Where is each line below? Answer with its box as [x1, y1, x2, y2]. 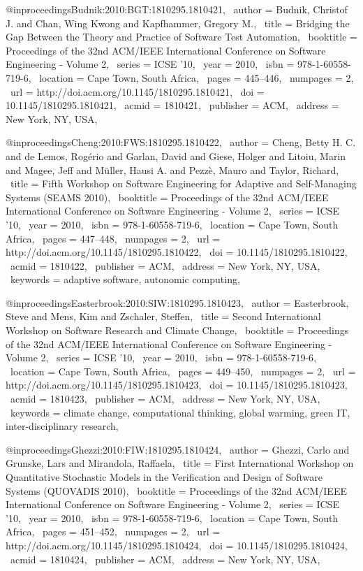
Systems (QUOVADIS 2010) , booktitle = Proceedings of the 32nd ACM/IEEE [6, 483, 347, 498]
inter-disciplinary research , [6, 419, 119, 433]
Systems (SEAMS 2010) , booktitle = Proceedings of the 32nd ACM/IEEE [6, 189, 329, 204]
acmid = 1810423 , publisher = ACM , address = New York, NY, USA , [10, 391, 320, 406]
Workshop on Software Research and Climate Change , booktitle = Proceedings [6, 323, 349, 338]
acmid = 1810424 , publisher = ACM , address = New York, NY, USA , [10, 551, 320, 566]
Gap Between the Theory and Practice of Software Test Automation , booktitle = [6, 29, 357, 44]
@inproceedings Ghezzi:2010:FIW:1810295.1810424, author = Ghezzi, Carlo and [6, 442, 350, 456]
